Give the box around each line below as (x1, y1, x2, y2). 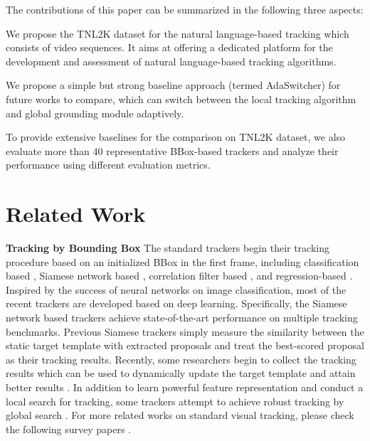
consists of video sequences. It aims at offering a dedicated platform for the (6, 40, 333, 55)
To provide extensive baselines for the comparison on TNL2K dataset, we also (6, 129, 346, 144)
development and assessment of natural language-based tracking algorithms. (6, 53, 337, 68)
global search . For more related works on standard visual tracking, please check (6, 408, 354, 423)
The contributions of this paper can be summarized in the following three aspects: (6, 2, 364, 16)
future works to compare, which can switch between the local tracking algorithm (6, 91, 356, 106)
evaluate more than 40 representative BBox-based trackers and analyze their (6, 143, 339, 158)
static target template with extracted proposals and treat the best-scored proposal (6, 338, 364, 353)
